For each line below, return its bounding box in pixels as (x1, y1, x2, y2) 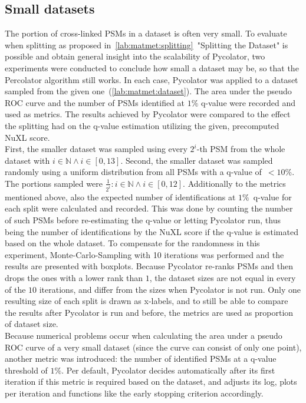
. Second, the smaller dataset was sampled (120, 154, 273, 166)
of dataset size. (5, 318, 58, 330)
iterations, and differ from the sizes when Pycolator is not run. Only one (39, 283, 301, 295)
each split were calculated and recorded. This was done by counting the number (5, 202, 293, 214)
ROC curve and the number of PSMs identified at (5, 96, 185, 108)
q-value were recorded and (201, 96, 296, 108)
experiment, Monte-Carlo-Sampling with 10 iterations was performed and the (5, 248, 284, 260)
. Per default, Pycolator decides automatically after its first (61, 364, 275, 376)
